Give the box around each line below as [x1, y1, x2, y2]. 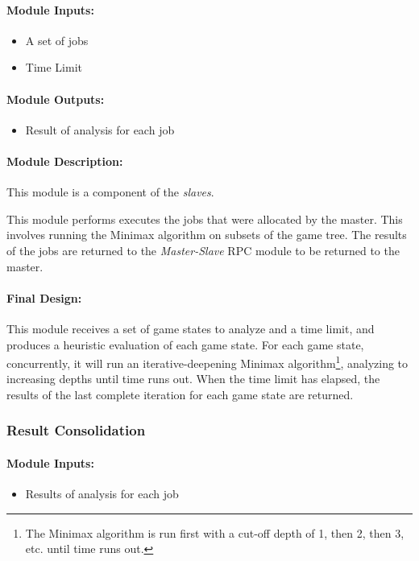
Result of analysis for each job [25, 121, 175, 138]
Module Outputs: [6, 90, 105, 107]
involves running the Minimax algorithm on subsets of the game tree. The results [6, 226, 407, 243]
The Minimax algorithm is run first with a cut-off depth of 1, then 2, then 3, [25, 524, 404, 541]
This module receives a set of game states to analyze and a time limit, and [6, 320, 375, 336]
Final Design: [6, 289, 82, 306]
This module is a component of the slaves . [6, 184, 214, 200]
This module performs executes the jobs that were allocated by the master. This [6, 210, 403, 227]
